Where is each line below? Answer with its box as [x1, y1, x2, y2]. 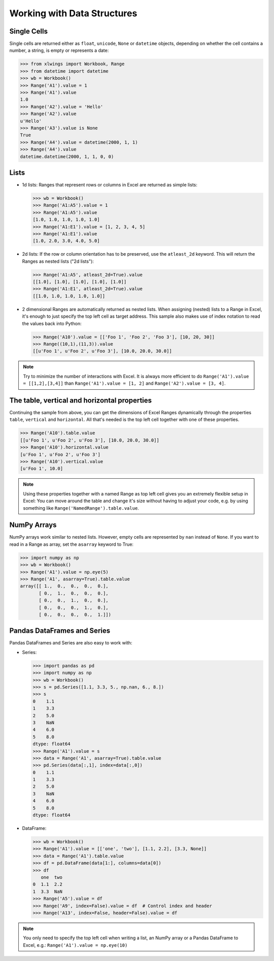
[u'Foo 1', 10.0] [20, 466, 63, 472]
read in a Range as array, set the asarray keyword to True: [9, 541, 134, 547]
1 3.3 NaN [32, 888, 63, 894]
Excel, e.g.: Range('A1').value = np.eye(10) [23, 942, 128, 948]
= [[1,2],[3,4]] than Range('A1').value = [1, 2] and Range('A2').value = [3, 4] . [23, 380, 226, 386]
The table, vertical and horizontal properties [9, 396, 152, 405]
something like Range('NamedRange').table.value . [23, 505, 139, 511]
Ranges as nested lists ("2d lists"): [22, 258, 94, 264]
